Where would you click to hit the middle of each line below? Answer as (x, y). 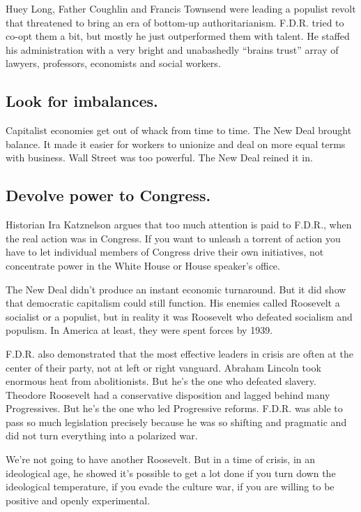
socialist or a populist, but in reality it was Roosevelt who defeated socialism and (179, 316)
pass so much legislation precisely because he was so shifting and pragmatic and (176, 422)
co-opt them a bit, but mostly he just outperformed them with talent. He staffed (178, 36)
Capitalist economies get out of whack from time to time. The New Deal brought (179, 130)
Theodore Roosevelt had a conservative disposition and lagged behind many (168, 394)
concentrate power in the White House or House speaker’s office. (143, 265)
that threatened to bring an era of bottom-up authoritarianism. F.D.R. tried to (175, 22)
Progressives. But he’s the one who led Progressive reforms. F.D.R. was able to (174, 408)
